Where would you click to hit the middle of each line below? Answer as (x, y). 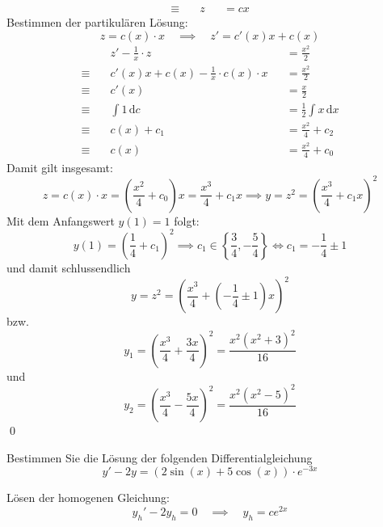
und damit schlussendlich (69, 267)
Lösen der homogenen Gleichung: (88, 497)
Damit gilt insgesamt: (60, 167)
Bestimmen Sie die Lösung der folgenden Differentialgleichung (160, 457)
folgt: (187, 220)
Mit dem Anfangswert (61, 220)
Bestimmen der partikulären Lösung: (97, 22)
